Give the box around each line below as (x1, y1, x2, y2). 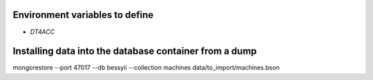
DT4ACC (30, 28, 55, 36)
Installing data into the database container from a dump (12, 46, 257, 57)
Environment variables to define (12, 9, 154, 21)
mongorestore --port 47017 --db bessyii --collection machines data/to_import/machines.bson (12, 63, 280, 72)
